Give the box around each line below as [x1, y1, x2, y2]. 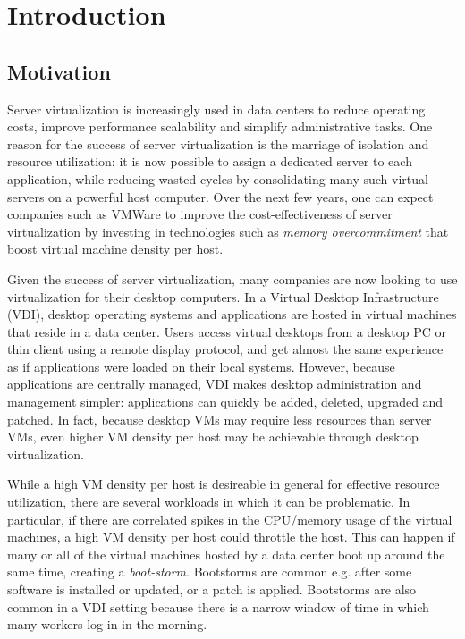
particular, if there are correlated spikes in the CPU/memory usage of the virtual [7, 509, 452, 528]
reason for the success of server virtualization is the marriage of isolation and [7, 134, 429, 153]
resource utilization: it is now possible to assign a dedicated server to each [7, 152, 412, 171]
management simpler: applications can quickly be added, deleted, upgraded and [7, 392, 444, 411]
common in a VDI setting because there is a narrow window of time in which [7, 597, 429, 616]
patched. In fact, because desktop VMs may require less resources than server [7, 409, 432, 428]
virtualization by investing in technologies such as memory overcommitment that [7, 222, 449, 240]
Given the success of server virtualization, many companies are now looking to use [7, 269, 458, 288]
